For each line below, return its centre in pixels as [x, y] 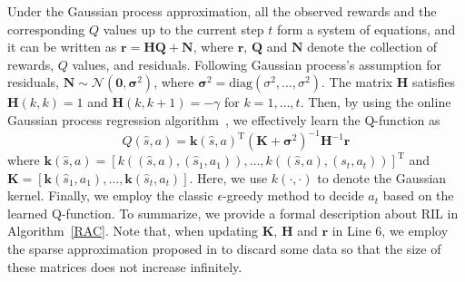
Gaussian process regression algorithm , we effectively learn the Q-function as [224, 119]
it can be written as [62, 47]
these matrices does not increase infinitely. [125, 266]
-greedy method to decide [293, 195]
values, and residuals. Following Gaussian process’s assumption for [257, 64]
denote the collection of [372, 47]
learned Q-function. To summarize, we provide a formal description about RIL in [233, 213]
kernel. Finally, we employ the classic [110, 195]
